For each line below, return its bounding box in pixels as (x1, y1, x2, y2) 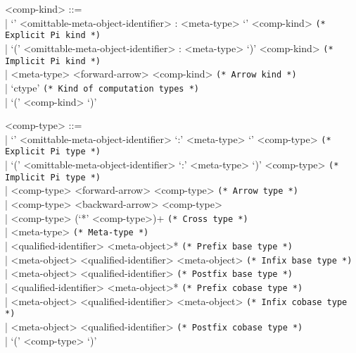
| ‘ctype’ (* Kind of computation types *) (5, 80, 199, 94)
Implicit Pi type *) (5, 172, 101, 182)
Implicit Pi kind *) (5, 56, 101, 66)
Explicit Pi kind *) (5, 30, 101, 41)
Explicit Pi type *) (5, 147, 101, 157)
